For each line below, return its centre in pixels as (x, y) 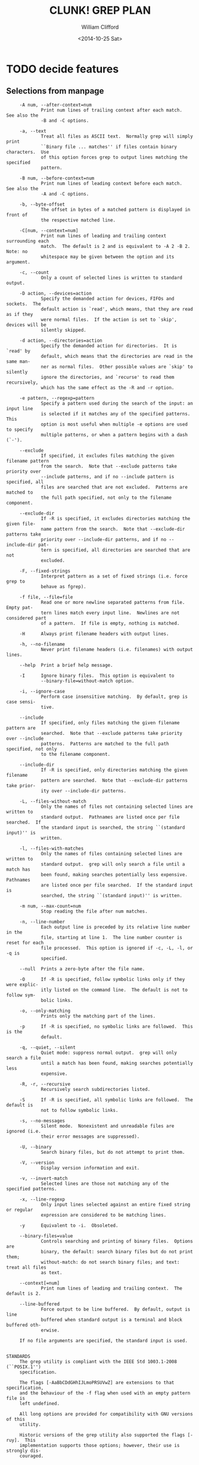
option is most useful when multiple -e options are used (114, 424)
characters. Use (28, 152)
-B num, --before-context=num (57, 178)
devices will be (26, 325)
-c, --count (34, 272)
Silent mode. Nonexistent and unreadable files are (108, 1126)
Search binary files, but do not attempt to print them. (113, 1152)
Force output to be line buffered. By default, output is (116, 1309)
